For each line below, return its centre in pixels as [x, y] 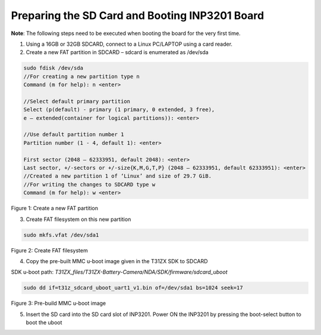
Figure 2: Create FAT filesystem [50, 250]
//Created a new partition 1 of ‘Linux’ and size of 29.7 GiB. [118, 176]
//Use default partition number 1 [74, 135]
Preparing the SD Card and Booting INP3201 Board [138, 15]
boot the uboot [44, 323]
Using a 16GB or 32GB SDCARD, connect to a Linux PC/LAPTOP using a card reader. [129, 44]
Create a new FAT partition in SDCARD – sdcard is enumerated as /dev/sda [117, 52]
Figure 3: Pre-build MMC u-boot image [59, 304]
